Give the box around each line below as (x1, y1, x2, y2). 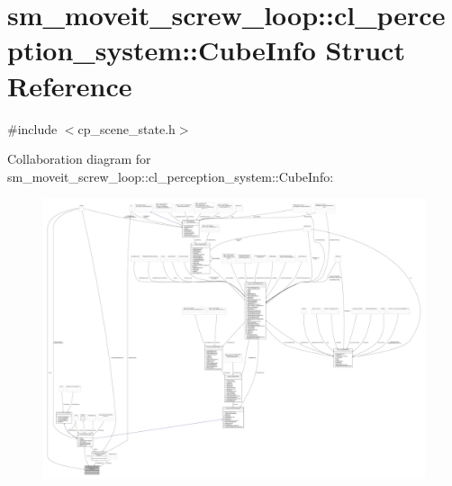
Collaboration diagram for (7, 149, 151, 168)
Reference (7, 67, 132, 103)
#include (7, 119, 58, 138)
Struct (325, 31, 405, 68)
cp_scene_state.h (77, 119, 176, 138)
